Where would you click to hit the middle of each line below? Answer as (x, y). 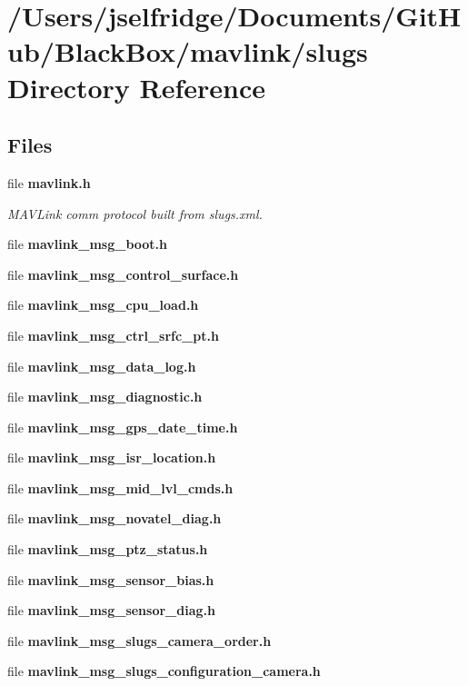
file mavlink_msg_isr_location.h (112, 457)
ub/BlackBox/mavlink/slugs (188, 51)
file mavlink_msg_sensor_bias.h (111, 579)
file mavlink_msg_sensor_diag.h (111, 610)
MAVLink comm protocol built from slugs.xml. (135, 213)
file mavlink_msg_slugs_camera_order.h (139, 640)
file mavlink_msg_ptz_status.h (108, 549)
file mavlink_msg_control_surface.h (123, 274)
